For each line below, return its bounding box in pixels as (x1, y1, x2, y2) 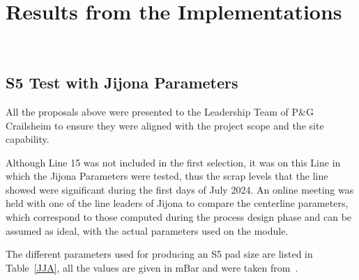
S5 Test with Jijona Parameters (6, 72, 238, 93)
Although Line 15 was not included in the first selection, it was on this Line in (6, 155, 341, 169)
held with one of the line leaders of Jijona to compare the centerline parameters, (6, 196, 349, 210)
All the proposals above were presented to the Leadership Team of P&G (6, 104, 314, 118)
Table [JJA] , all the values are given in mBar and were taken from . (6, 260, 298, 274)
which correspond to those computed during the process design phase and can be (6, 210, 352, 224)
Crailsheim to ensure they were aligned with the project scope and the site (6, 118, 324, 132)
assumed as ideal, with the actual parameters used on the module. (6, 223, 289, 238)
